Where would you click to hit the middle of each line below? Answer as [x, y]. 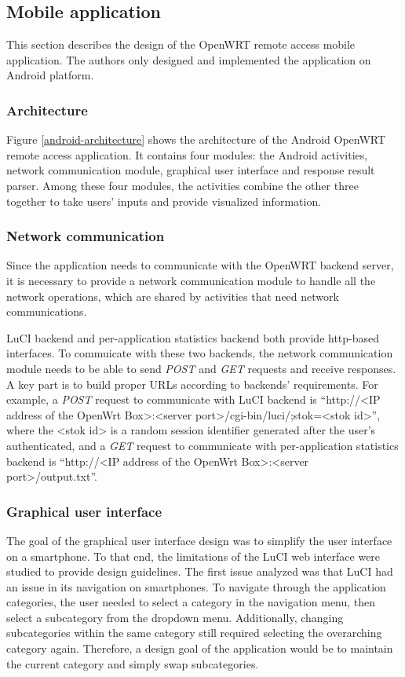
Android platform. [50, 75]
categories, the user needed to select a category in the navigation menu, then [191, 602]
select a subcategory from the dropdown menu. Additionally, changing [175, 617]
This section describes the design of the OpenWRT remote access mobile [181, 44]
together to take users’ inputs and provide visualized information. [164, 201]
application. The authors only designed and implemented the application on [189, 59]
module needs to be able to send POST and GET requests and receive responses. [201, 368]
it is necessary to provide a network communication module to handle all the [191, 280]
